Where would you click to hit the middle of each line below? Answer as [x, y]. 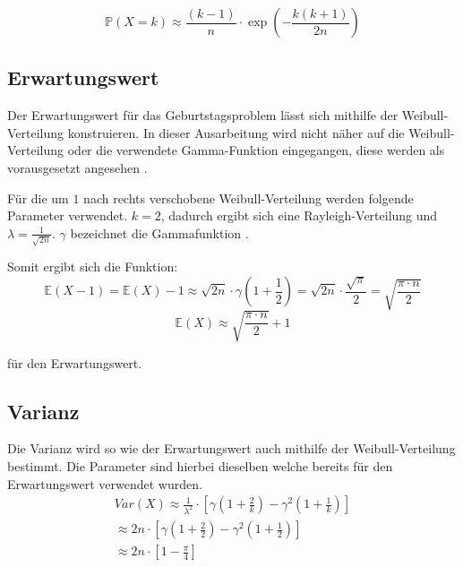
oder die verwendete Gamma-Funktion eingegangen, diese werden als [256, 150]
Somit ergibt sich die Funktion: [93, 266]
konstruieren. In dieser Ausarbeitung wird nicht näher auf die [236, 132]
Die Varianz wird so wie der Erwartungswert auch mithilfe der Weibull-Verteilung [231, 448]
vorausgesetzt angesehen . [77, 167]
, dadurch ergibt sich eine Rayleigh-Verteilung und [299, 215]
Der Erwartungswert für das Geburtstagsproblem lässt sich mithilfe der [203, 115]
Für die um [38, 198]
